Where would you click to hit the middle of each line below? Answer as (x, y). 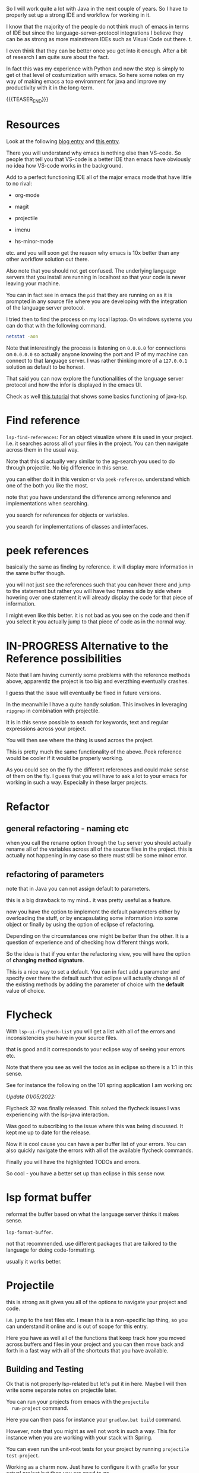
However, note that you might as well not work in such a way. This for (91, 1431)
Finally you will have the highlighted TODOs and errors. (73, 1162)
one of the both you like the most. (48, 485)
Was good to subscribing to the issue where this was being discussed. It (95, 1126)
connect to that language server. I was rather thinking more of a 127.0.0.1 (97, 360)
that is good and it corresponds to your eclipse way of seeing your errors (96, 1049)
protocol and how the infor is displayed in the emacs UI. (74, 385)
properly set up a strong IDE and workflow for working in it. (79, 15)
